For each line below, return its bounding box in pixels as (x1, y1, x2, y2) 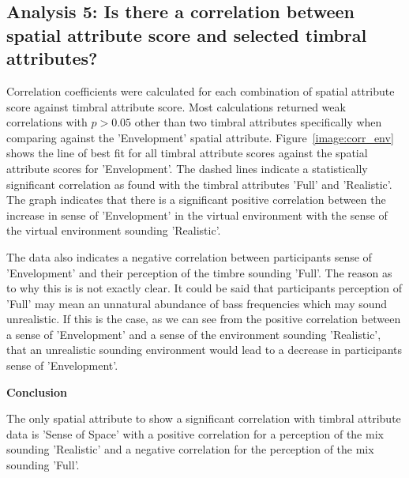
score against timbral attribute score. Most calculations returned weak (6, 98, 346, 115)
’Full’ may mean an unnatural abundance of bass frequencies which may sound (6, 295, 388, 311)
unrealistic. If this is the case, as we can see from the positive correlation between (6, 311, 401, 327)
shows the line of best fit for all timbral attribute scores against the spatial (6, 145, 368, 161)
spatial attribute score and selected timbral (6, 22, 367, 47)
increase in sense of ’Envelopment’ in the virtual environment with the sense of (6, 206, 388, 223)
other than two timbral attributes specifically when (134, 114, 382, 130)
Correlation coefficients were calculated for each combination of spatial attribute (6, 82, 395, 99)
